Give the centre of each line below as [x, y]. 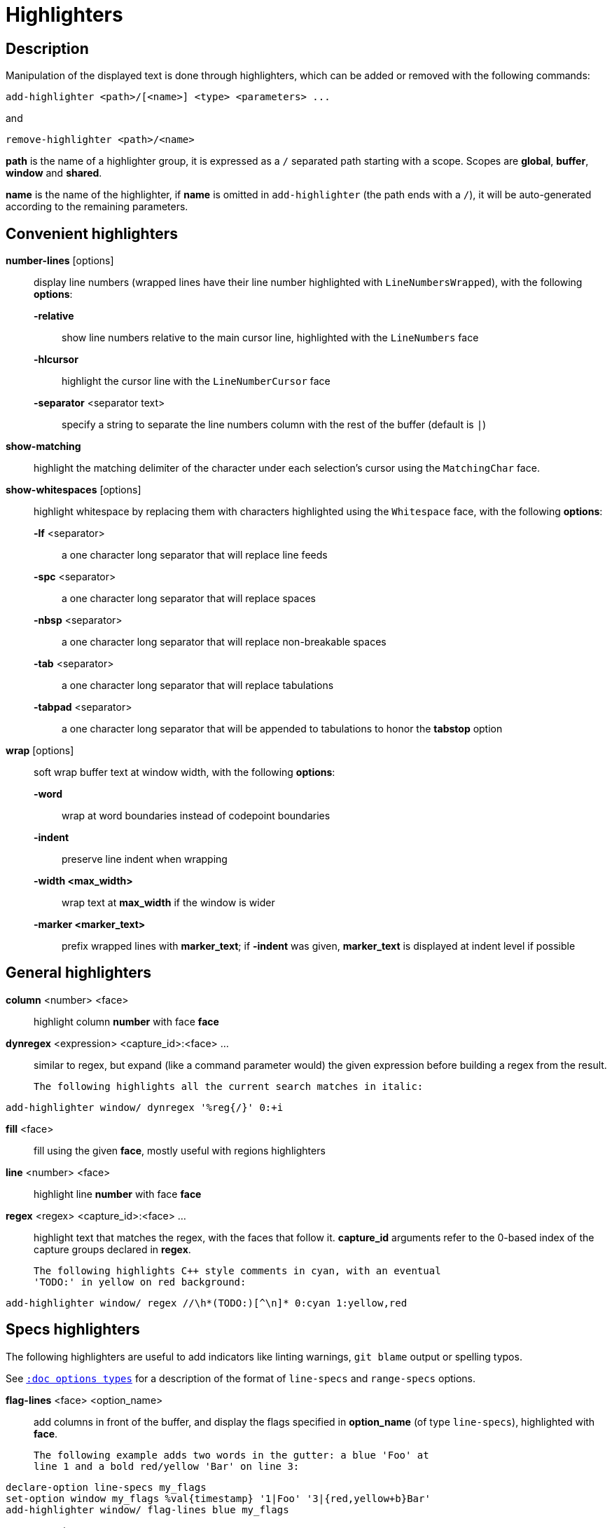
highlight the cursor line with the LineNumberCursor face [196, 381]
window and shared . [54, 173]
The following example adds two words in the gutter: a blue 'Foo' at [231, 1455]
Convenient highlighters [92, 233]
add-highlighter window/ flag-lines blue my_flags [147, 1509]
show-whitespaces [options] [74, 490]
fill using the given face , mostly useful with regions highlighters [180, 1150]
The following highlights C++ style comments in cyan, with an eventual [237, 1270]
